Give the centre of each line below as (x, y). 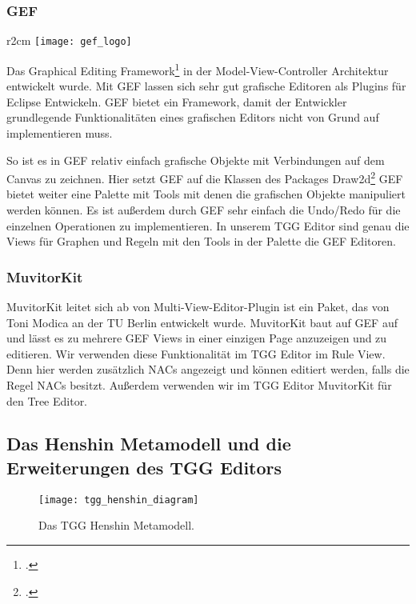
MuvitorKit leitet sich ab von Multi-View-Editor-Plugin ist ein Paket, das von (198, 306)
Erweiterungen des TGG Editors (144, 467)
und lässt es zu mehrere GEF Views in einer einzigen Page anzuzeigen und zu (197, 338)
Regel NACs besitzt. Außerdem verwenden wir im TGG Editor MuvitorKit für (199, 384)
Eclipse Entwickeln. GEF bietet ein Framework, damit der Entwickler (177, 101)
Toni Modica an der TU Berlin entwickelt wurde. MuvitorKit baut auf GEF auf (202, 322)
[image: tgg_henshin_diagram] (119, 500)
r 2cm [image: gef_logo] (69, 40)
